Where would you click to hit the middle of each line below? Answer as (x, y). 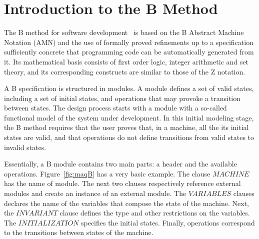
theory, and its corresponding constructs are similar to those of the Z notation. (125, 71)
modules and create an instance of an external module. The (95, 193)
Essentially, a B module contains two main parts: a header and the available (120, 164)
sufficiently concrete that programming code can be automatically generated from (129, 52)
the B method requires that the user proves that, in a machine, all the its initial (126, 127)
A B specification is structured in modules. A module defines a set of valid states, (129, 88)
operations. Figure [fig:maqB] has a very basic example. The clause (107, 173)
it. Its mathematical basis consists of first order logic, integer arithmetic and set (126, 61)
